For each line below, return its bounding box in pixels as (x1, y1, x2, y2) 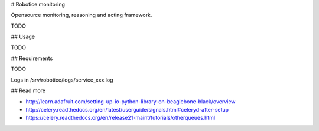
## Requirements (11, 55, 53, 62)
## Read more (11, 87, 46, 94)
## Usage (11, 33, 35, 41)
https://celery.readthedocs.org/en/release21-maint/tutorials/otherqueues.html (25, 115, 216, 122)
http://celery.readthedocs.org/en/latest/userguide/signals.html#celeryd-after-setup (25, 106, 229, 113)
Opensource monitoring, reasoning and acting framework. (11, 12, 152, 19)
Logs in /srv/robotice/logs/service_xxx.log (11, 76, 113, 83)
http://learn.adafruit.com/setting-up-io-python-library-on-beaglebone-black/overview (25, 98, 236, 105)
